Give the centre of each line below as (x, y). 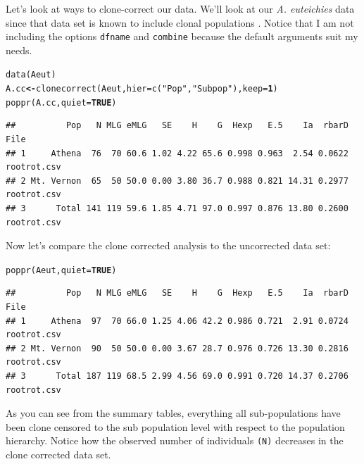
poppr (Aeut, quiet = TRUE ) (61, 270)
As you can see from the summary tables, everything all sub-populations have (173, 413)
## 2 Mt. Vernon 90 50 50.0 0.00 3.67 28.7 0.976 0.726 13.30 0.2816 (177, 348)
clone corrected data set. (58, 454)
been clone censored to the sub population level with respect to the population (175, 426)
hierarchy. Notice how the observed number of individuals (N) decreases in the (175, 440)
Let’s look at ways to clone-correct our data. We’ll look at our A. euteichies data (180, 8)
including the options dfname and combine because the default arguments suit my (182, 36)
